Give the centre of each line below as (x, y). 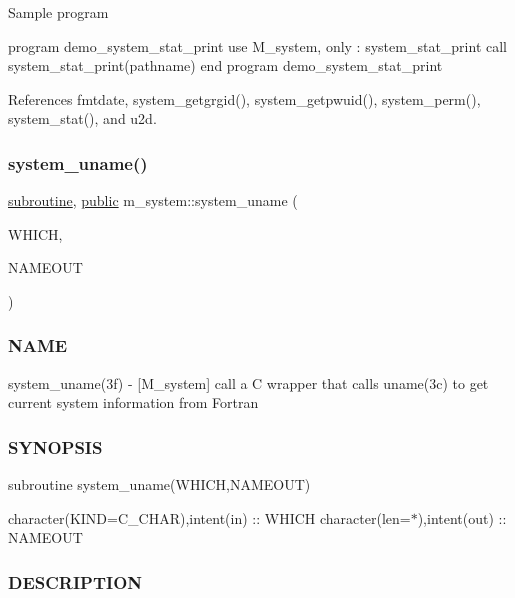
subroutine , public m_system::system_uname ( (153, 200)
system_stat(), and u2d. (82, 118)
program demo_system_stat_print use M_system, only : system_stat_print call (257, 45)
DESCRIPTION (75, 581)
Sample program (58, 12)
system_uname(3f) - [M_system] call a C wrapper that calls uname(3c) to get (248, 382)
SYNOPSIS (55, 446)
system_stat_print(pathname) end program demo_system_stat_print (225, 65)
